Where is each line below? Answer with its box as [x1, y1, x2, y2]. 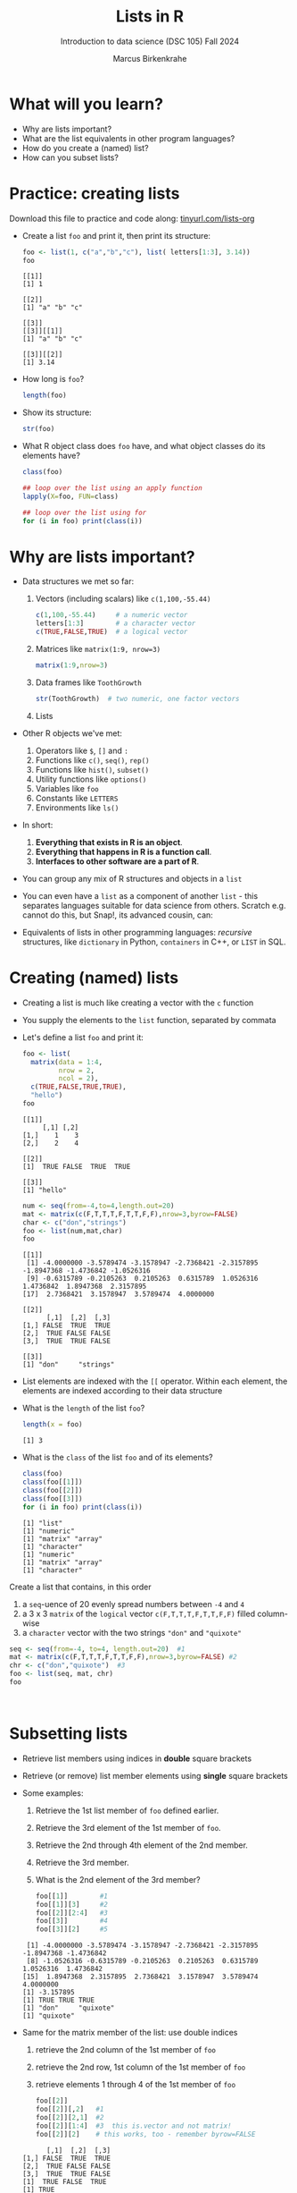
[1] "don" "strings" [21, 1360, 115, 1369]
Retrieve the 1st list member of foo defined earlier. [35, 1805, 219, 1816]
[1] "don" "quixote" [21, 2003, 115, 2013]
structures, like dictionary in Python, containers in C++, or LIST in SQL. [21, 936, 286, 947]
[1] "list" [21, 1519, 63, 1528]
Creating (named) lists [9, 968, 179, 987]
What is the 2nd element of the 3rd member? [35, 1874, 201, 1884]
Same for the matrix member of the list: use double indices [21, 2028, 238, 2038]
